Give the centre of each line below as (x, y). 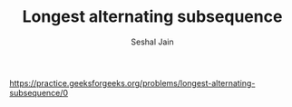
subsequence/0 (39, 92)
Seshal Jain (152, 42)
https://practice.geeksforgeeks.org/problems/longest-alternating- (132, 83)
